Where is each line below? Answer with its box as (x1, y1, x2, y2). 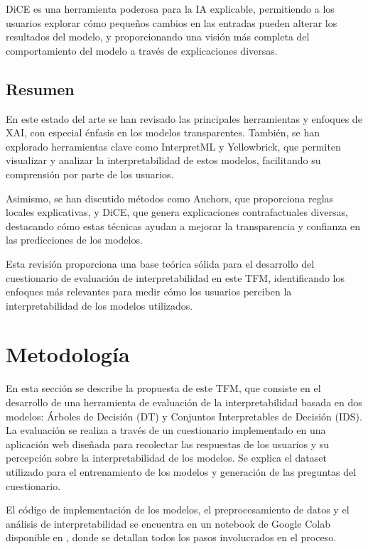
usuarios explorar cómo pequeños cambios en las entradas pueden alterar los (6, 15, 337, 30)
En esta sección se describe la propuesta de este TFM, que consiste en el (6, 381, 321, 396)
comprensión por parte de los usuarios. (6, 166, 174, 181)
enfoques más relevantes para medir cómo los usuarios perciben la (6, 284, 292, 299)
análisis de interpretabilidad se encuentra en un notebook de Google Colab (6, 516, 331, 531)
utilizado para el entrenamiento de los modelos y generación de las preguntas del (6, 464, 357, 479)
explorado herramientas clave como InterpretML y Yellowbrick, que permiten (6, 138, 341, 153)
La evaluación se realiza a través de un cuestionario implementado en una (6, 423, 326, 437)
